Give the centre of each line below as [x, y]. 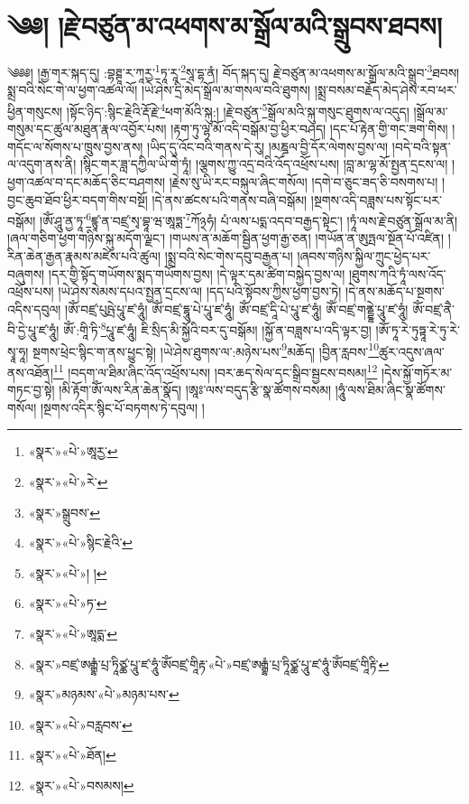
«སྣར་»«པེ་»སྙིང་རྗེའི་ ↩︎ [81, 542]
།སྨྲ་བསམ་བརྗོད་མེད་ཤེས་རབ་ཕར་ [386, 90]
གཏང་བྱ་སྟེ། [31, 390]
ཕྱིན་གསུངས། [35, 111]
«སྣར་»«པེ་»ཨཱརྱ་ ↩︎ [73, 451]
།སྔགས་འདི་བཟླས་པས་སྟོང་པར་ [376, 199]
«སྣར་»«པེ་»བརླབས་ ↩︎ [80, 724]
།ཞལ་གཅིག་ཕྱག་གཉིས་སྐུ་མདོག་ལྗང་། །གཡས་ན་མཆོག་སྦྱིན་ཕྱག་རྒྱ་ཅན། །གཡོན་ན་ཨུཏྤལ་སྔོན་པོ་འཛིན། [225, 238]
